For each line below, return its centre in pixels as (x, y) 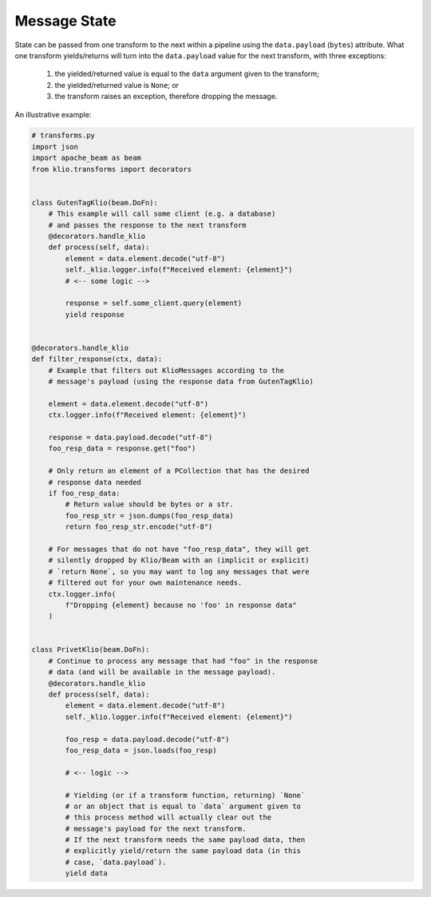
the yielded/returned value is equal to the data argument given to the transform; (187, 74)
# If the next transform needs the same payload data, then (185, 840)
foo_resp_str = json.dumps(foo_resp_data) (150, 516)
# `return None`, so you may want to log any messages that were (179, 572)
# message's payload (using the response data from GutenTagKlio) (181, 382)
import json (55, 147)
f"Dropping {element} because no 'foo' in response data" (181, 605)
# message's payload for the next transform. (156, 828)
